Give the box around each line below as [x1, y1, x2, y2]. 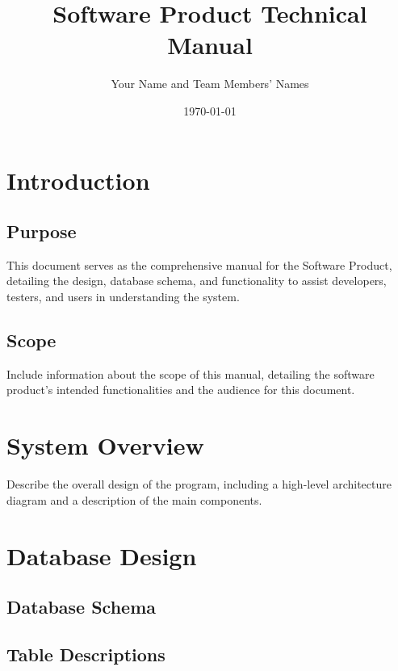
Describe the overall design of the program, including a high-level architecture [6, 476, 392, 493]
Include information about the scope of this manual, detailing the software [6, 365, 375, 382]
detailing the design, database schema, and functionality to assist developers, [6, 272, 387, 289]
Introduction [6, 163, 150, 196]
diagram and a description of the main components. [6, 491, 262, 508]
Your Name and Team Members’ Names [111, 75, 309, 92]
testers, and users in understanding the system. [6, 288, 240, 305]
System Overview [6, 429, 204, 462]
